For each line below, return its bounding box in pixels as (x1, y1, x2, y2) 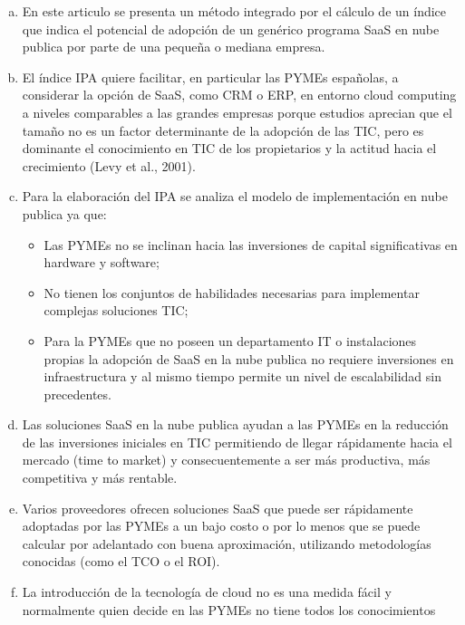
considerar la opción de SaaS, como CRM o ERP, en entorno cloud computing (22, 85, 457, 104)
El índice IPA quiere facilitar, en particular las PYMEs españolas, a (22, 67, 399, 86)
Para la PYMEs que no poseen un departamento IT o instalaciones (44, 331, 417, 350)
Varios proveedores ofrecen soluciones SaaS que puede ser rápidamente (22, 498, 413, 517)
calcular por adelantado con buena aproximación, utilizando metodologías (22, 534, 431, 553)
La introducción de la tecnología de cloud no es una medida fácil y (22, 582, 392, 601)
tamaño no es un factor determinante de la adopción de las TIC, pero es (22, 120, 424, 139)
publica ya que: (22, 204, 107, 223)
